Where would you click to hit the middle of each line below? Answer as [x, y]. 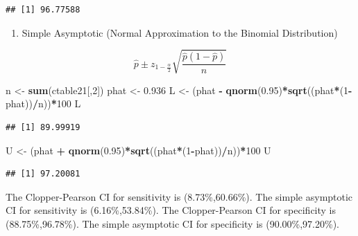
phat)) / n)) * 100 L [43, 103]
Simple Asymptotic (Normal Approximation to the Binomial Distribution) [180, 32]
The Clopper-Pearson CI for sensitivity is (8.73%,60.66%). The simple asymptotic [179, 196]
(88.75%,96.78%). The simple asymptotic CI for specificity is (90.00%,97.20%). [172, 223]
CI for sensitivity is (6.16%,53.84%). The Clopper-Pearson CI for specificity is [171, 210]
